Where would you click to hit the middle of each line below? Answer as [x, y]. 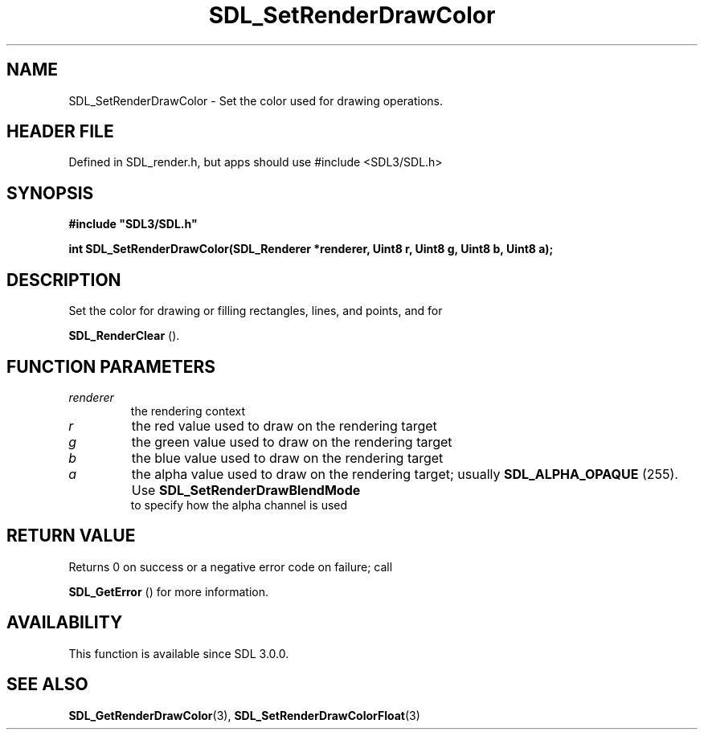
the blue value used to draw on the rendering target [287, 458]
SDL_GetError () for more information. [169, 591]
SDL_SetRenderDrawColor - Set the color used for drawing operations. [256, 100]
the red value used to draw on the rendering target [284, 425]
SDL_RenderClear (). [124, 336]
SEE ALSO [47, 685]
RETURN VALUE [71, 536]
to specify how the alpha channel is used [239, 505]
